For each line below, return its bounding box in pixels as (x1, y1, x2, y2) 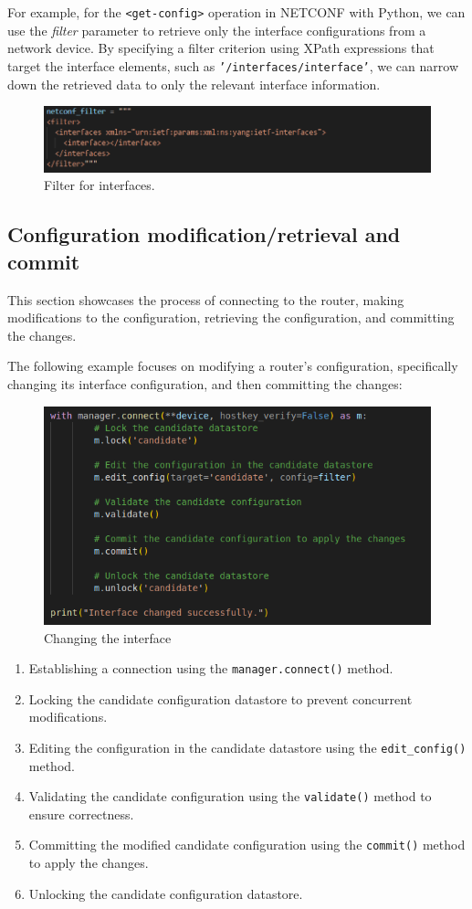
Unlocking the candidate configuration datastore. (28, 883, 303, 903)
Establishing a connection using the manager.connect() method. (28, 659, 393, 678)
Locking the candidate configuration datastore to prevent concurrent (28, 689, 413, 708)
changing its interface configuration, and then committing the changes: (7, 375, 403, 393)
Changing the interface (44, 628, 172, 647)
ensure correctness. (28, 804, 134, 823)
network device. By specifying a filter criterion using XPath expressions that (7, 38, 435, 58)
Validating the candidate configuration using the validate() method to (28, 787, 432, 806)
